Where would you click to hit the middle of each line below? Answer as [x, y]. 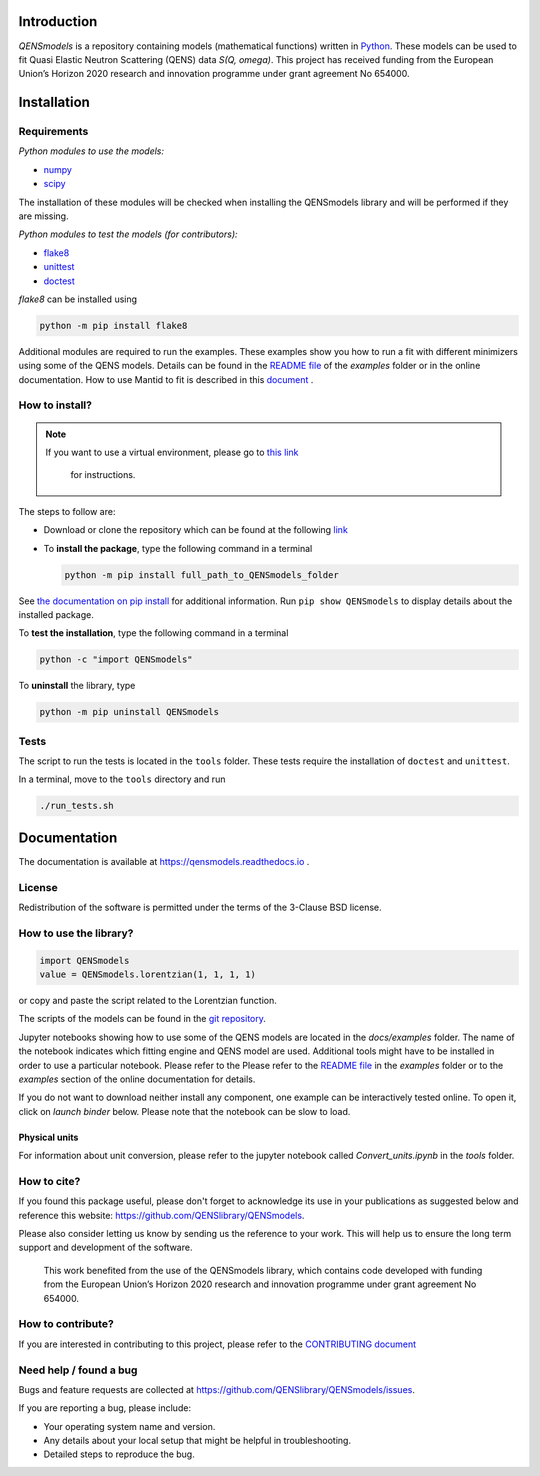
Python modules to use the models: [91, 151]
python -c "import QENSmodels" [116, 659]
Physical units [48, 1137]
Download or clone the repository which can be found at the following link [196, 530]
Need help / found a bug [78, 1370]
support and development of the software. [105, 1247]
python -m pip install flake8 [113, 325]
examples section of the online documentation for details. [137, 1079]
